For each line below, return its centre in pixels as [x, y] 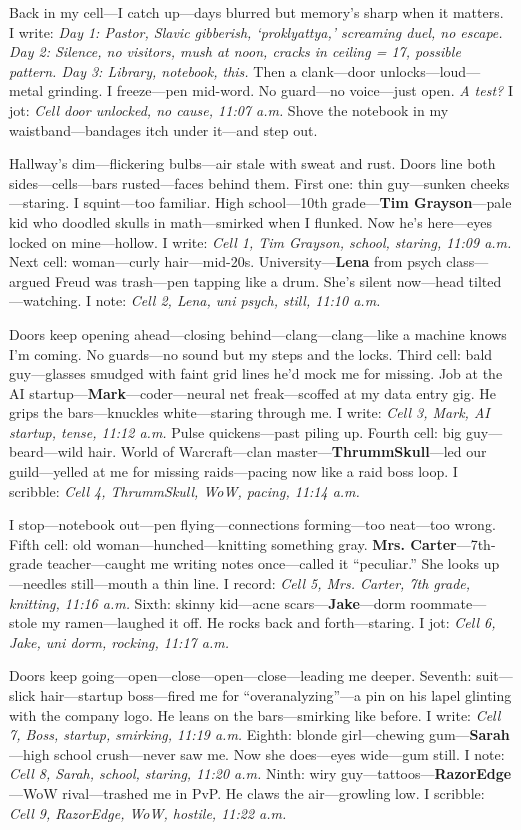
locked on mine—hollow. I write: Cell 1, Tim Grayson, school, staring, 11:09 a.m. [260, 241]
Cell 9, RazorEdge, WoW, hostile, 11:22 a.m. [148, 812]
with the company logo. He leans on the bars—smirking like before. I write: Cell [255, 714]
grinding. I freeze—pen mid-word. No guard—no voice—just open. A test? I [280, 90]
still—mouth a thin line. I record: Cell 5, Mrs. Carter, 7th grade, [271, 583]
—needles [38, 583]
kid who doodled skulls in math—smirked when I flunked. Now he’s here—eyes [251, 221]
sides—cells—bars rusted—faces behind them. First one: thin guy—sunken [237, 182]
